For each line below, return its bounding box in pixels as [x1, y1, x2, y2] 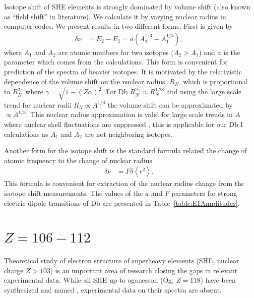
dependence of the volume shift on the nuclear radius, [4, 76, 167, 86]
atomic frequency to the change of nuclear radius [4, 155, 152, 165]
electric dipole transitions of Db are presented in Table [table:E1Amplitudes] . [4, 197, 240, 208]
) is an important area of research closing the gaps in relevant [50, 265, 238, 275]
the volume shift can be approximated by [107, 99, 233, 110]
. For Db [102, 86, 128, 97]
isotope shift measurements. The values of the [4, 187, 143, 198]
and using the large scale [166, 86, 242, 97]
